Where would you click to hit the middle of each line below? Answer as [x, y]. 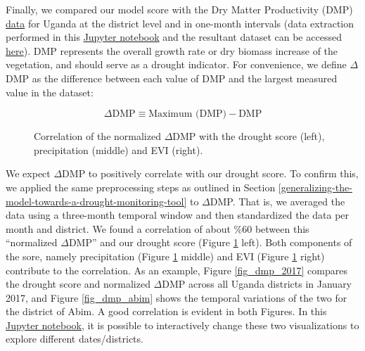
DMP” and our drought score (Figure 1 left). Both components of [210, 242]
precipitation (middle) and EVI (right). [119, 149]
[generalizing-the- [315, 187]
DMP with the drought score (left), [249, 136]
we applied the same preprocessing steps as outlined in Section [141, 187]
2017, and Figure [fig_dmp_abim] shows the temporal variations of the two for [177, 297]
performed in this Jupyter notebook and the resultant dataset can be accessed [174, 37]
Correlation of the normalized [97, 136]
